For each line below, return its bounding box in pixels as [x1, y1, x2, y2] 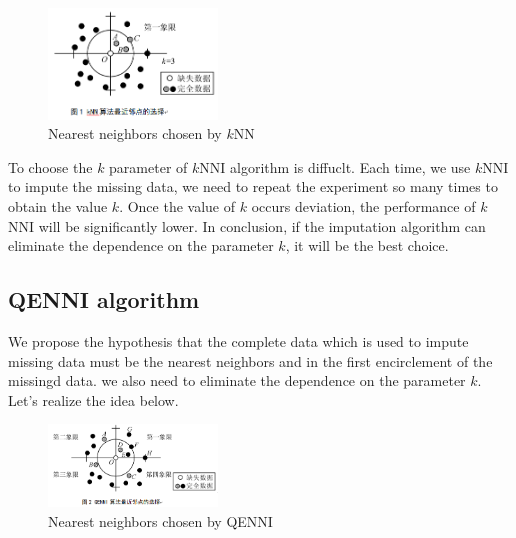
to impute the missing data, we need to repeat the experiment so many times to [8, 176, 498, 197]
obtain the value [8, 195, 108, 216]
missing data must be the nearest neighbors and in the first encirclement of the [8, 350, 493, 371]
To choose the [8, 156, 93, 177]
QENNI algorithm [8, 284, 200, 315]
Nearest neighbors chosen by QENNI [48, 510, 273, 531]
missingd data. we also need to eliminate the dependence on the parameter [8, 370, 466, 391]
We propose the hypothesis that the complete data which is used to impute [8, 330, 469, 351]
